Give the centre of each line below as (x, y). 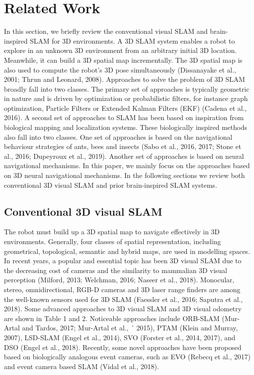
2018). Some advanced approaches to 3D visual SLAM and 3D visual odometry (123, 309)
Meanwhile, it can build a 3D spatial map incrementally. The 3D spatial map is (123, 60)
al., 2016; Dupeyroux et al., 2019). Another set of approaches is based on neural (124, 156)
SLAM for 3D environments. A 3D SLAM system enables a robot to (132, 40)
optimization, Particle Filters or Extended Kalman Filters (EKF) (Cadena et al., (126, 108)
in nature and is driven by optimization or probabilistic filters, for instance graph (126, 98)
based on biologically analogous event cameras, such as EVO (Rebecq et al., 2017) (127, 357)
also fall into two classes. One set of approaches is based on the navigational (118, 137)
